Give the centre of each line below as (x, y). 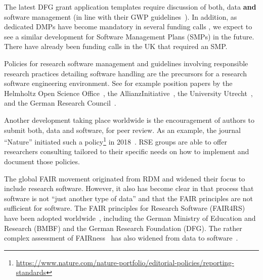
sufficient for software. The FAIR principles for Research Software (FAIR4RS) (125, 208)
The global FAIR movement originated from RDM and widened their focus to (125, 178)
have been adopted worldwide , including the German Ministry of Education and (130, 218)
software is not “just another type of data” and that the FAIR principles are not (129, 198)
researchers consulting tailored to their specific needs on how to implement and (127, 151)
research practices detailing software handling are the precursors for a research (125, 73)
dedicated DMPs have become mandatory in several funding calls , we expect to (128, 27)
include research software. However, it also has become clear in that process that (129, 188)
